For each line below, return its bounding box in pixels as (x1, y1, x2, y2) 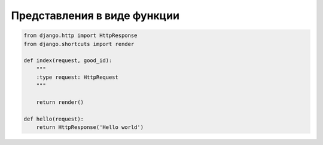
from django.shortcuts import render (23, 41, 135, 47)
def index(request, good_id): (23, 57, 112, 64)
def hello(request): (23, 116, 84, 122)
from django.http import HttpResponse (23, 32, 138, 39)
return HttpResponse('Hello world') (36, 124, 144, 131)
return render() (36, 99, 84, 106)
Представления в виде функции (11, 9, 179, 22)
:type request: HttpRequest (36, 74, 119, 81)
